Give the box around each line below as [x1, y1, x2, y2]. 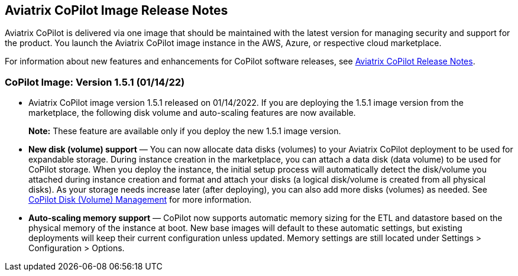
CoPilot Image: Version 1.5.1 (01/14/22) [5, 76, 185, 88]
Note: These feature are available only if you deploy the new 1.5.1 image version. [28, 126, 341, 137]
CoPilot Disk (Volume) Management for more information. [28, 194, 252, 205]
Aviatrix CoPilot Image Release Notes [5, 3, 228, 18]
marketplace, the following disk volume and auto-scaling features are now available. [28, 108, 356, 118]
